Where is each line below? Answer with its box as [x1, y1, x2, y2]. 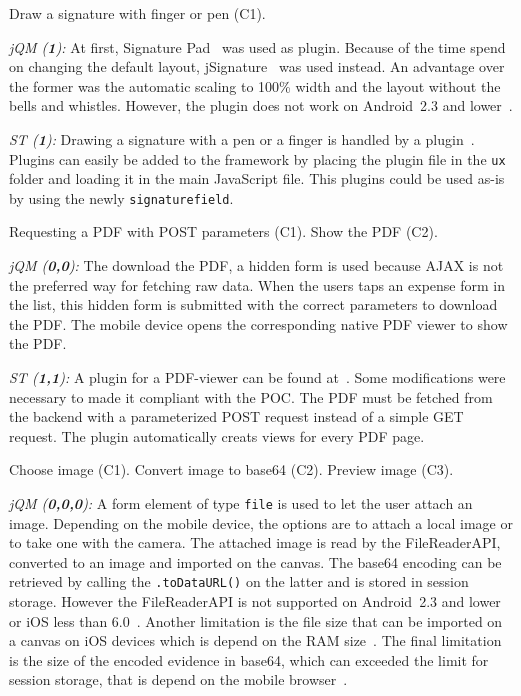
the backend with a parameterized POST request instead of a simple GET [9, 406, 464, 427]
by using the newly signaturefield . [9, 187, 234, 208]
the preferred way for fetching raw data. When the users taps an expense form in [9, 274, 506, 295]
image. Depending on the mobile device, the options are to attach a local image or [9, 512, 513, 533]
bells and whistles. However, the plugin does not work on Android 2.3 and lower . [9, 95, 513, 116]
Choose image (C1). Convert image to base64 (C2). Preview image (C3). [9, 459, 454, 480]
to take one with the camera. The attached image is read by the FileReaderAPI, [9, 532, 501, 553]
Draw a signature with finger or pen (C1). [9, 3, 266, 23]
